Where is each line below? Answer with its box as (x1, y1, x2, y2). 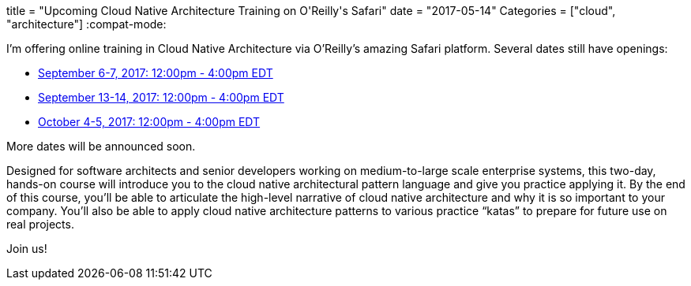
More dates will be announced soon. (6, 139, 196, 153)
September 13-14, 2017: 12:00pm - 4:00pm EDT (38, 91, 284, 104)
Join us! (6, 242, 47, 255)
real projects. (6, 217, 74, 231)
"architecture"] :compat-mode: (6, 17, 167, 31)
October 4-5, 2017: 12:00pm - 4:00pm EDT (38, 115, 261, 128)
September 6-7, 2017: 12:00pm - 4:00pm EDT (38, 66, 273, 80)
